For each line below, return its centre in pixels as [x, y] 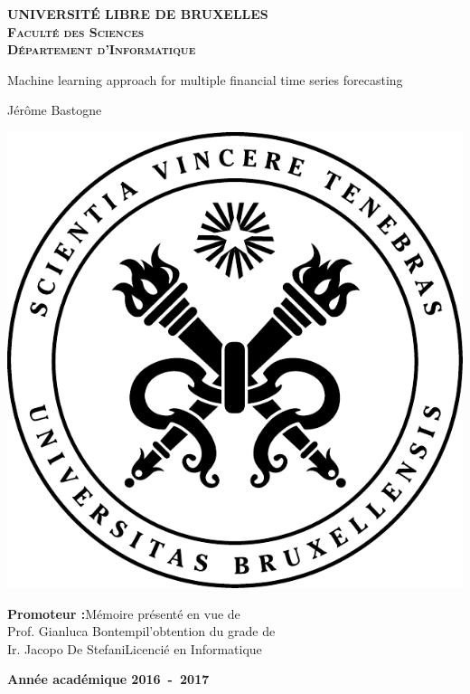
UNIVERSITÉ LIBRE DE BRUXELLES [138, 14]
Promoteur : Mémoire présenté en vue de [124, 613]
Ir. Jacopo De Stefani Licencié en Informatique [135, 648]
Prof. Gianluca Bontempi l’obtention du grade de [141, 631]
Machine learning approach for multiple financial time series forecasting [205, 79]
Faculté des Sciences [76, 31]
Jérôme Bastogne [55, 110]
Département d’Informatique [102, 49]
